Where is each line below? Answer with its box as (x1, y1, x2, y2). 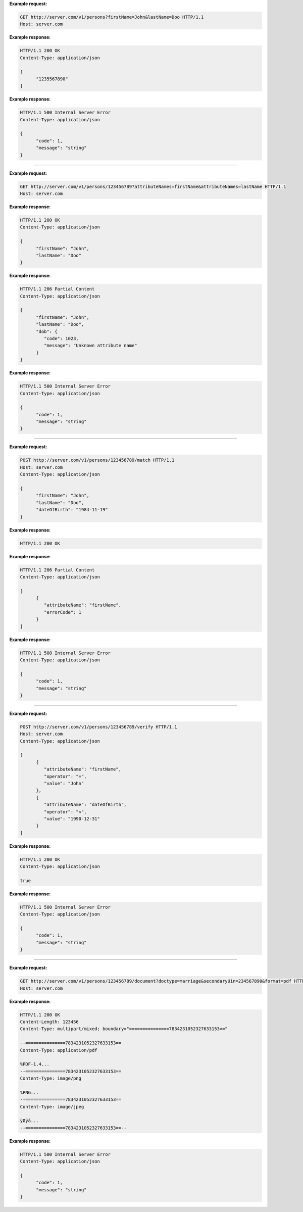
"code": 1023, (43, 335, 79, 341)
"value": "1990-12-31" (43, 816, 100, 821)
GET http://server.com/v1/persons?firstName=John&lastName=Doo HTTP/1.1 (20, 14, 204, 20)
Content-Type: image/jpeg (20, 1104, 84, 1109)
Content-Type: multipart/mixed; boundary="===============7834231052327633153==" (20, 1026, 228, 1032)
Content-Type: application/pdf (20, 1047, 98, 1053)
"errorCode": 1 (43, 609, 82, 615)
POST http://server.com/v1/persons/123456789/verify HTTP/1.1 (20, 724, 177, 730)
